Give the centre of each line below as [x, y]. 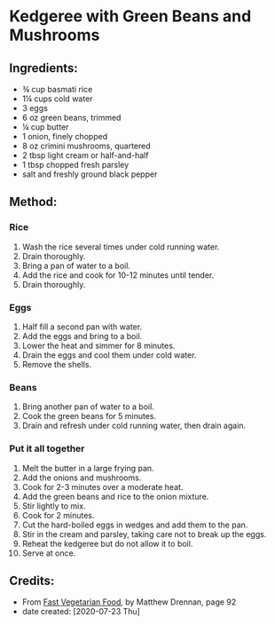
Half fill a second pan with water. [82, 327]
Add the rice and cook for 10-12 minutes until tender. [118, 275]
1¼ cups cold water [57, 99]
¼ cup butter [45, 127]
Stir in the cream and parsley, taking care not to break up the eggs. [144, 534]
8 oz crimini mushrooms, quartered [86, 146]
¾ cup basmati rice [57, 89]
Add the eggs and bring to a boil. [82, 336]
